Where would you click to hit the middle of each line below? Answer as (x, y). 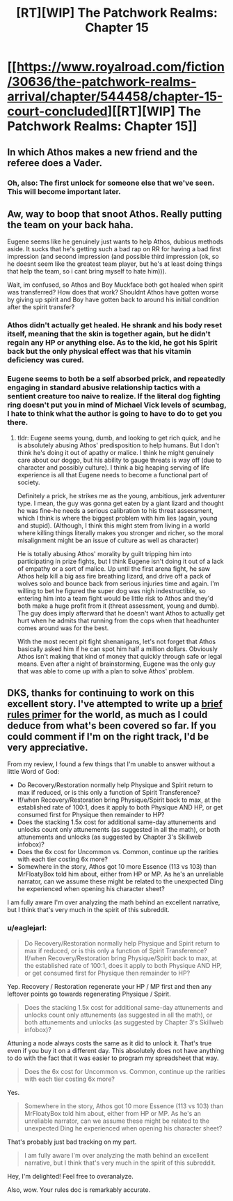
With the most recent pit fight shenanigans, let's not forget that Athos (116, 641)
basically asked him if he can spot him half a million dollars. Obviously (117, 649)
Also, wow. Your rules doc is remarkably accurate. (79, 1189)
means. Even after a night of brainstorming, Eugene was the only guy (116, 664)
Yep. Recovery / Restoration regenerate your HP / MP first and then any (110, 986)
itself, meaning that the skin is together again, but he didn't (109, 334)
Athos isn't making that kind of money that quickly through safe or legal (120, 656)
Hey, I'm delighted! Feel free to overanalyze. (71, 1176)
